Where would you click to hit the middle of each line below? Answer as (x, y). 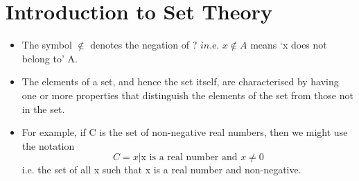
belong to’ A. (50, 58)
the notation (48, 145)
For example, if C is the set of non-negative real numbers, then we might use (185, 132)
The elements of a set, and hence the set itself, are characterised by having (180, 81)
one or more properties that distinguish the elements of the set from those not (187, 95)
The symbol (47, 45)
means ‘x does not (289, 45)
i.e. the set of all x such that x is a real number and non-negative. (161, 170)
